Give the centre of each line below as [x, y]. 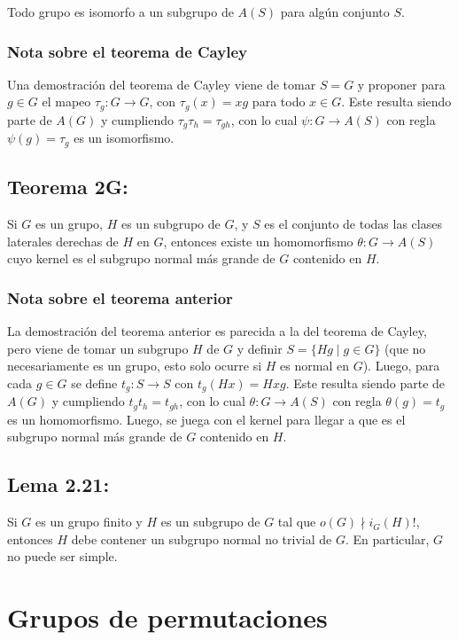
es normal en [314, 366]
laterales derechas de [63, 241]
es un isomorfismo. [124, 138]
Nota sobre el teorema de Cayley [127, 51]
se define [94, 382]
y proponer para [401, 84]
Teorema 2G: [68, 187]
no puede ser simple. [62, 556]
